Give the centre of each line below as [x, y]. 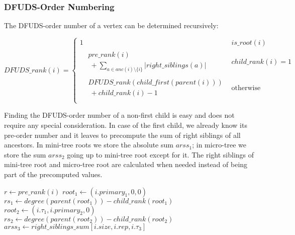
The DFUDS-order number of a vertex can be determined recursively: [111, 25]
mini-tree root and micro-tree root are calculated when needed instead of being [126, 164]
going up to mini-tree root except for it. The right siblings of [161, 154]
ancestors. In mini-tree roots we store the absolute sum [89, 145]
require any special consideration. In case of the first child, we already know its [126, 125]
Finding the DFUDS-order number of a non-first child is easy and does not [119, 115]
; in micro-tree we [219, 145]
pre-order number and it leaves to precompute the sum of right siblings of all [122, 135]
